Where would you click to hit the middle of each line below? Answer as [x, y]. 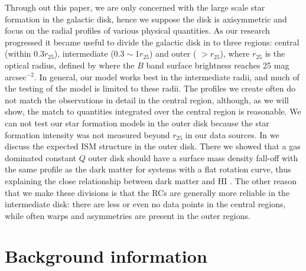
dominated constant [41, 157]
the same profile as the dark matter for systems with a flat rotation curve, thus [148, 169]
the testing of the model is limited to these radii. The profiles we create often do [150, 88]
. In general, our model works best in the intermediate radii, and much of [167, 76]
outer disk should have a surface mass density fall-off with [193, 157]
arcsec [16, 76]
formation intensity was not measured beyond [87, 134]
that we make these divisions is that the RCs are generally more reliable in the [147, 192]
